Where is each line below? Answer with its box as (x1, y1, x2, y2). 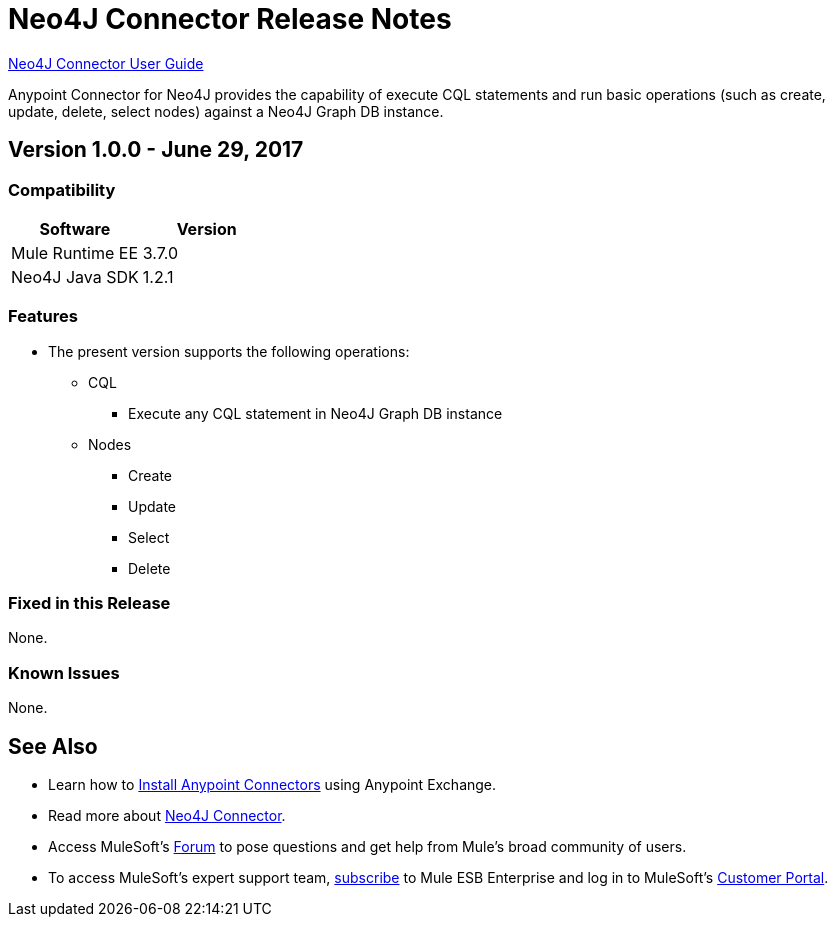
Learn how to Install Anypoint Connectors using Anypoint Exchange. (48, 776, 497, 794)
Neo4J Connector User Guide (8, 54, 204, 72)
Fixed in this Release (8, 593, 171, 614)
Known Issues (8, 662, 120, 683)
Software (39, 218, 111, 239)
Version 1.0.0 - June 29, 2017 (8, 137, 304, 163)
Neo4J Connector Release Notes (8, 2, 452, 36)
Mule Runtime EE (11, 242, 139, 263)
